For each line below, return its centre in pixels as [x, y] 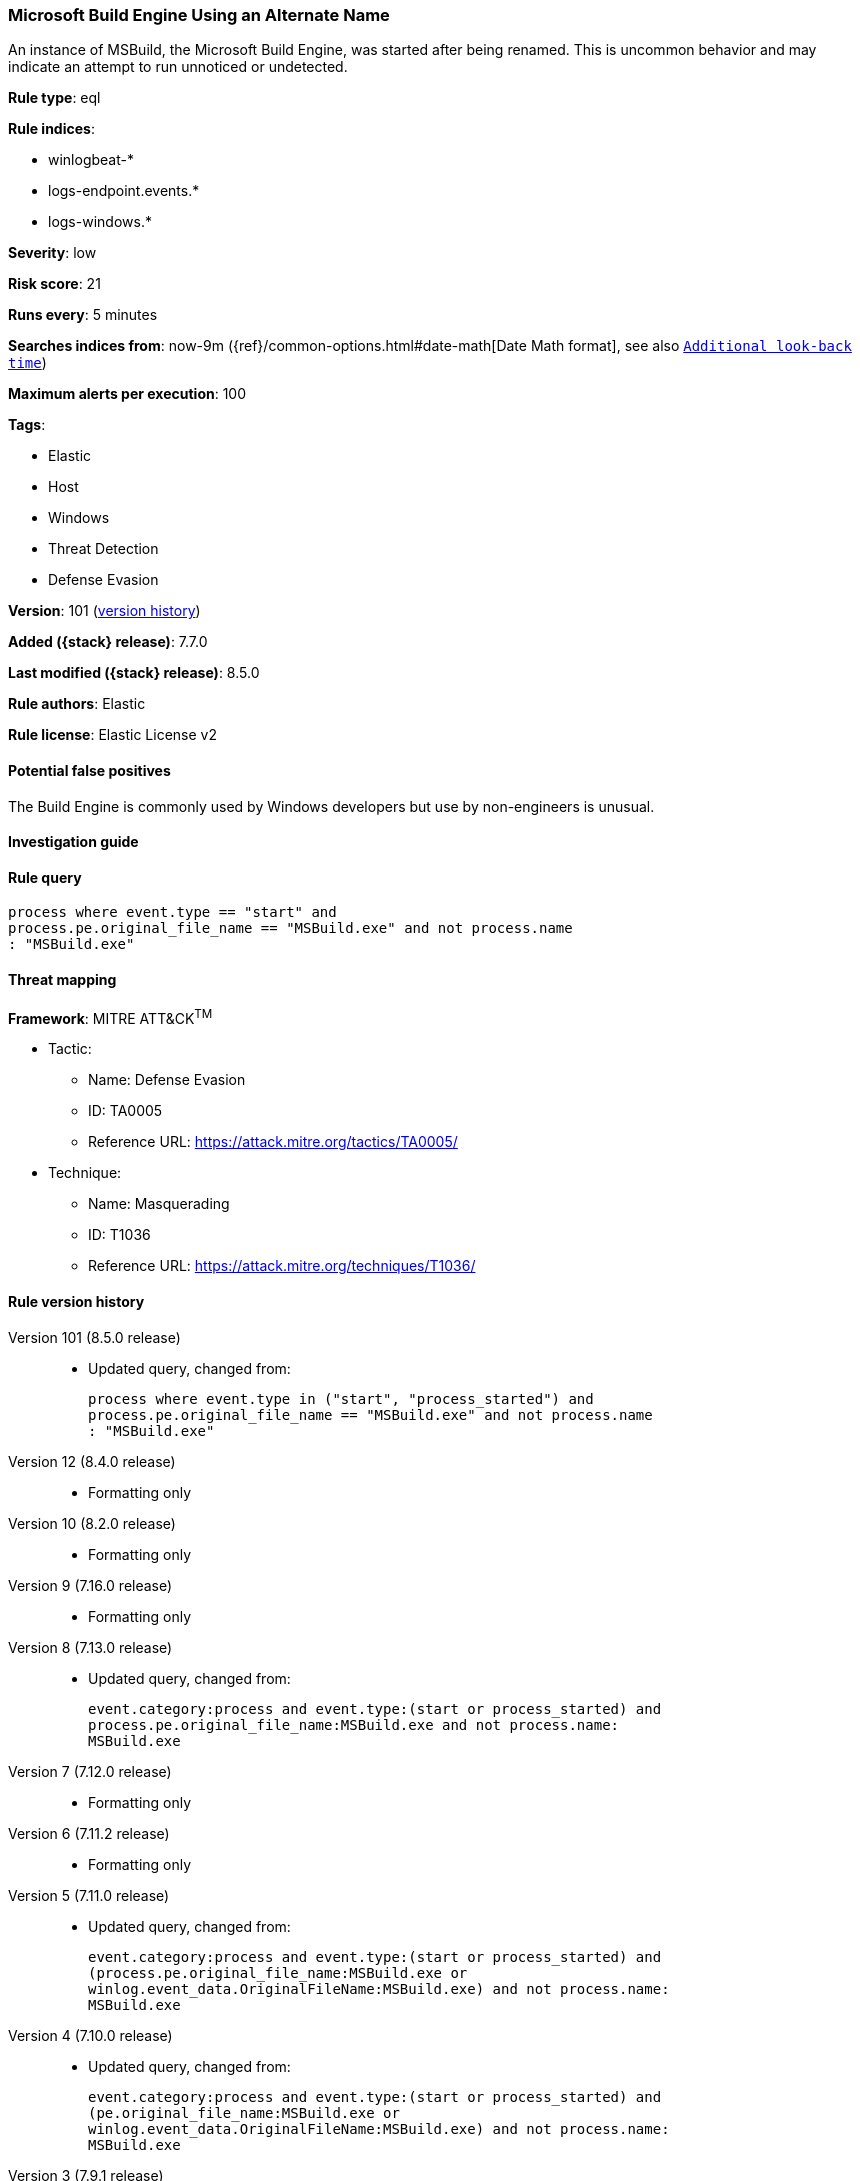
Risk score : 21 [54, 284]
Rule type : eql [54, 98]
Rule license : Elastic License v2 [112, 735]
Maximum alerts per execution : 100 [127, 394]
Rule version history [76, 1301]
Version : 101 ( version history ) [104, 611]
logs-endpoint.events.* [124, 191]
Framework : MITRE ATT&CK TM [110, 1016]
